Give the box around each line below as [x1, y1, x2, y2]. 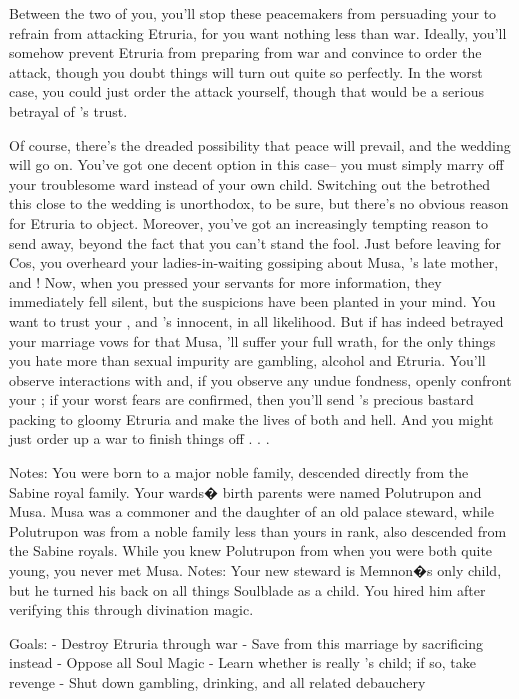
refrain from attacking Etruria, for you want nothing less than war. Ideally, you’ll [9, 22, 507, 43]
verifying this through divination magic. [9, 599, 254, 620]
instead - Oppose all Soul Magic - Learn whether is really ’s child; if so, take [9, 652, 476, 673]
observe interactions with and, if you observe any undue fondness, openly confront [9, 369, 512, 390]
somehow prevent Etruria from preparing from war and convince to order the [9, 42, 482, 63]
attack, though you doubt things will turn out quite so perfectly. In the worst [9, 61, 483, 82]
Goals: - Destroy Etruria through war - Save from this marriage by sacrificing [9, 632, 484, 653]
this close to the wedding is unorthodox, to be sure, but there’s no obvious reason [9, 193, 509, 214]
